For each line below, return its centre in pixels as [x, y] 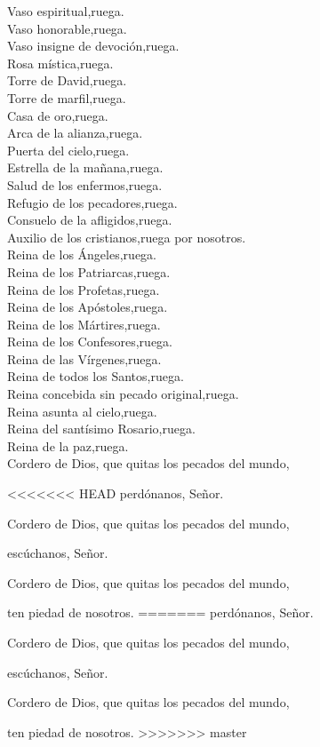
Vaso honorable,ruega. [67, 28]
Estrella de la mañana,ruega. [85, 167]
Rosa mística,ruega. [60, 63]
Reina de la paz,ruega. [68, 445]
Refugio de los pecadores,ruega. [92, 202]
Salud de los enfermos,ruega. [85, 184]
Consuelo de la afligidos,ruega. [90, 220]
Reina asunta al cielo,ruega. [82, 411]
